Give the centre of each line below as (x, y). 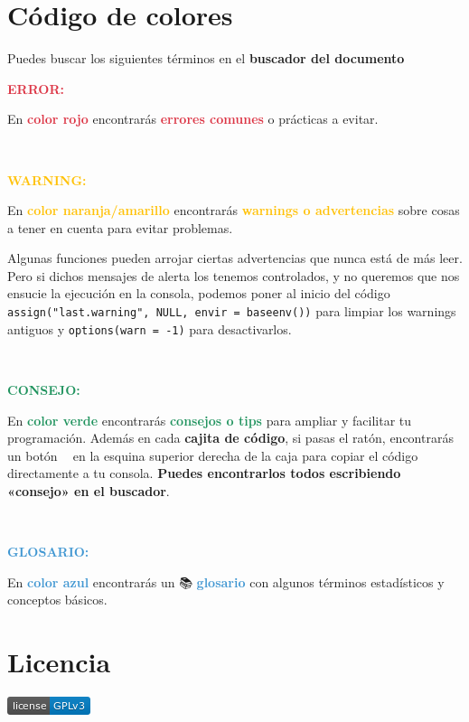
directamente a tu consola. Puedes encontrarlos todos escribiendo (204, 473)
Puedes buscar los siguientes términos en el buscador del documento (206, 58)
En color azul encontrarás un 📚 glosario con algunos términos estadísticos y (226, 581)
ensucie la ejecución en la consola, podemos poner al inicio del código (199, 293)
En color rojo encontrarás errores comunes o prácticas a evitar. (193, 119)
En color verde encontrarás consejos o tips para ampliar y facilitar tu (210, 420)
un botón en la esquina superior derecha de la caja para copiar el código (213, 455)
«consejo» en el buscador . (89, 490)
